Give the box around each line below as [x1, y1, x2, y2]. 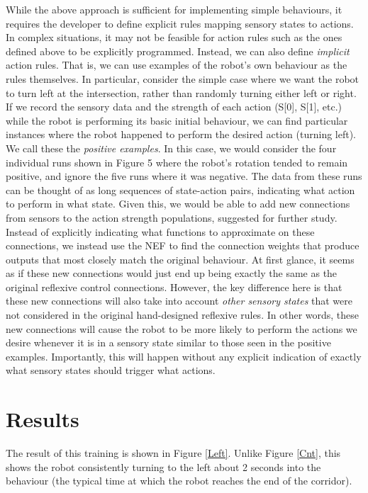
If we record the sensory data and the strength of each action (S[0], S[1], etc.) [6, 99, 342, 114]
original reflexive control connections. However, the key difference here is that [6, 279, 342, 294]
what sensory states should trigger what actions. [6, 363, 216, 378]
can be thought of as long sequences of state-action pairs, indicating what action [6, 182, 355, 197]
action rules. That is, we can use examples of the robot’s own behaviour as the [6, 57, 347, 72]
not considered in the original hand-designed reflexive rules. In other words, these [6, 307, 359, 322]
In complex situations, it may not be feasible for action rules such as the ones [6, 30, 342, 45]
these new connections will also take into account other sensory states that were [6, 293, 353, 308]
